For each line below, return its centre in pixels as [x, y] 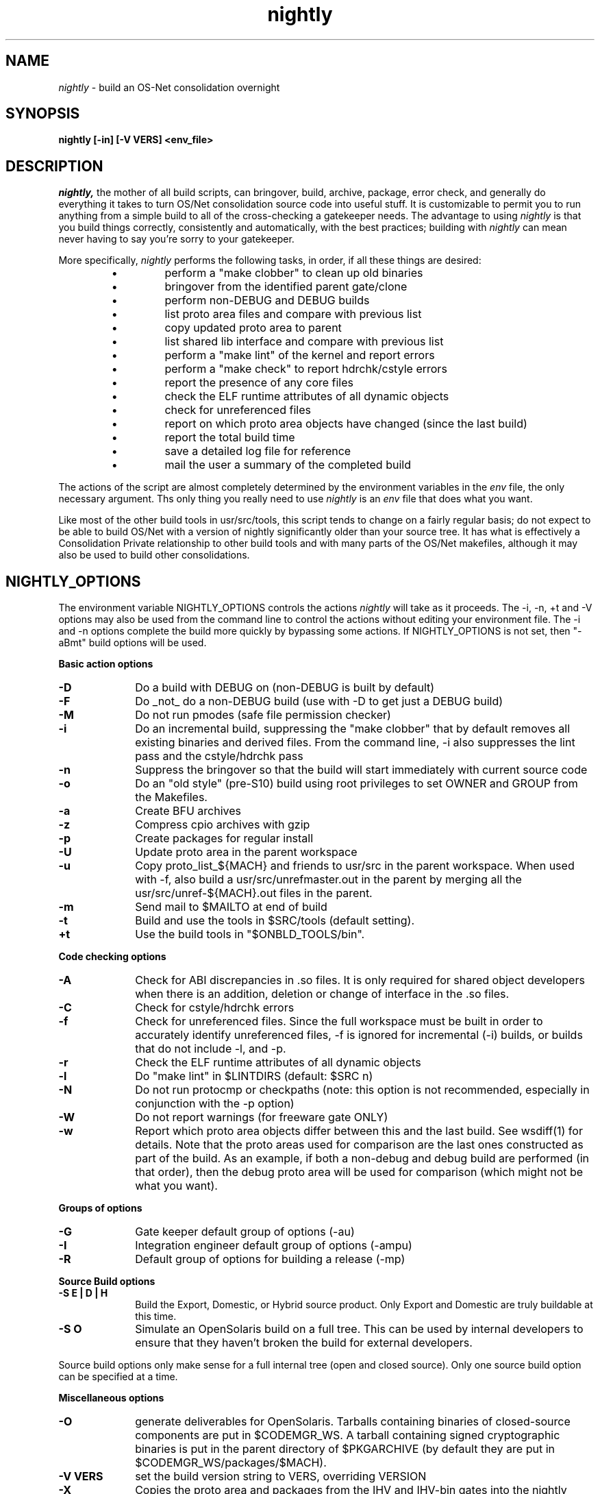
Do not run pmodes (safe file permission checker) [263, 715]
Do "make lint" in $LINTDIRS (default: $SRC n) [254, 1076]
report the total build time [230, 438]
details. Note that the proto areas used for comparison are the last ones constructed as [359, 1145]
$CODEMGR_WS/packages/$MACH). [231, 1463]
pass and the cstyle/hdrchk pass [219, 756]
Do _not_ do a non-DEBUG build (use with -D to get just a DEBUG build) [319, 701]
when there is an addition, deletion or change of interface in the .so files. [322, 994]
